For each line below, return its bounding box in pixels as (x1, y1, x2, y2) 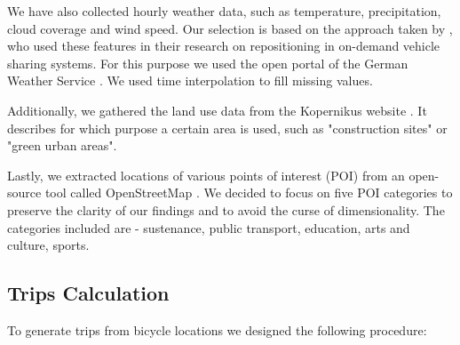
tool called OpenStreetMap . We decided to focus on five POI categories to (44, 183, 453, 202)
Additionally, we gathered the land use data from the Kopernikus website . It (7, 100, 427, 119)
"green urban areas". (7, 136, 117, 155)
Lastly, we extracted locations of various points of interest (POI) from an (7, 165, 405, 184)
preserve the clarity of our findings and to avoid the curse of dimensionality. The (7, 200, 445, 219)
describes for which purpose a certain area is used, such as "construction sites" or (7, 118, 448, 137)
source (7, 183, 42, 202)
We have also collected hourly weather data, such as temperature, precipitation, (7, 2, 441, 20)
